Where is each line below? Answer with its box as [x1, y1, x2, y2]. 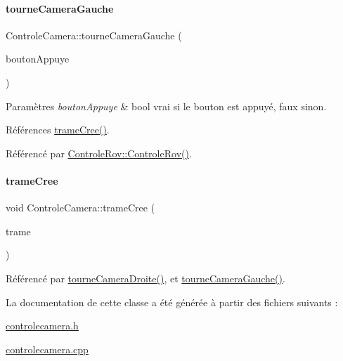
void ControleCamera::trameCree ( [6, 200, 155, 215]
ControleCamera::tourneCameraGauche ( [6, 27, 182, 42]
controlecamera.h [6, 318, 79, 333]
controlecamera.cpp [6, 341, 89, 356]
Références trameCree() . [6, 122, 110, 137]
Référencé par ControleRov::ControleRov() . [6, 145, 192, 160]
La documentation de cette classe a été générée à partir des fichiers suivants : [6, 294, 338, 309]
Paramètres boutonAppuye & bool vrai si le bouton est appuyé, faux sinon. [6, 98, 327, 113]
